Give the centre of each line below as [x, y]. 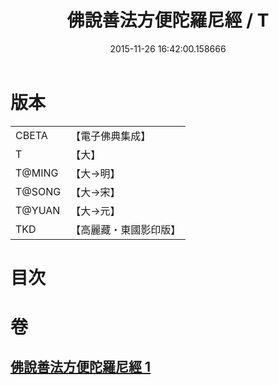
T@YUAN [38, 210]
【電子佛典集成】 [111, 136]
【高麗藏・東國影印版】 [126, 229]
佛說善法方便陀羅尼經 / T [168, 20]
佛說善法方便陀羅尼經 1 [81, 367]
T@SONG [38, 191]
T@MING [37, 173]
